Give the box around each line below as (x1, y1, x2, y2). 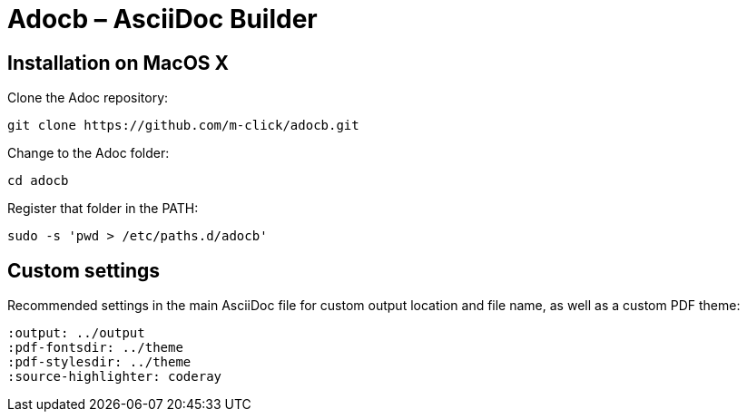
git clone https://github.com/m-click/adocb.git (7, 118, 359, 133)
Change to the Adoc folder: (7, 145, 170, 161)
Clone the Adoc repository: (7, 90, 169, 106)
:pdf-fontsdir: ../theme (7, 340, 183, 356)
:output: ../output (7, 326, 145, 341)
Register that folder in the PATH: (7, 200, 199, 217)
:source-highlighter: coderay (7, 369, 222, 385)
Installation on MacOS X (7, 51, 230, 74)
